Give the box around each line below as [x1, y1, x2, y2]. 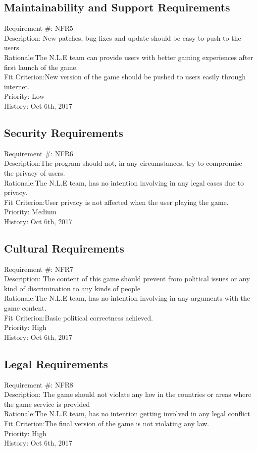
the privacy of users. [4, 167, 65, 178]
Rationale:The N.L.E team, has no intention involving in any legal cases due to [4, 177, 244, 188]
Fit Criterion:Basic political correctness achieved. [4, 312, 153, 322]
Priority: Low [4, 91, 45, 101]
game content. [4, 303, 47, 313]
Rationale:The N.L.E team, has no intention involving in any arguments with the [4, 293, 251, 303]
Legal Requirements [4, 356, 108, 371]
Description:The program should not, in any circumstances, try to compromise [4, 158, 242, 168]
